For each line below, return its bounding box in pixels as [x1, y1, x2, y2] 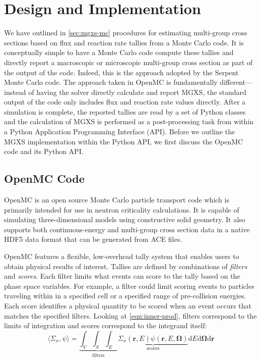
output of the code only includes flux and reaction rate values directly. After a [4, 96, 246, 107]
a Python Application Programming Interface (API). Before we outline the [4, 126, 235, 137]
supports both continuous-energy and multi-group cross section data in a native [4, 224, 250, 234]
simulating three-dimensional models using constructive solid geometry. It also [4, 214, 245, 225]
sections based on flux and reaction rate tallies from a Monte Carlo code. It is [4, 37, 244, 47]
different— [220, 77, 252, 87]
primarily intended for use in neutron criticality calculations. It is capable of [4, 204, 239, 215]
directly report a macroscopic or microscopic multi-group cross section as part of [4, 57, 253, 67]
